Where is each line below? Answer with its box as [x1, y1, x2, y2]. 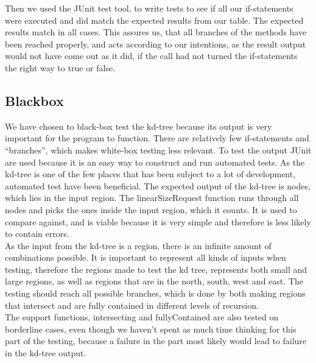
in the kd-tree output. [5, 347, 86, 359]
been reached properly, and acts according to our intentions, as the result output [5, 37, 306, 50]
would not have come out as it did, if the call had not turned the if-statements [5, 49, 298, 62]
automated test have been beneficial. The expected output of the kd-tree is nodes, [5, 179, 311, 192]
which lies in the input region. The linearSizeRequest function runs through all [5, 191, 299, 204]
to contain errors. [5, 227, 69, 240]
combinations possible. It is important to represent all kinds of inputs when [5, 251, 286, 264]
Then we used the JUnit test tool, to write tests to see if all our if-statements [5, 2, 293, 14]
